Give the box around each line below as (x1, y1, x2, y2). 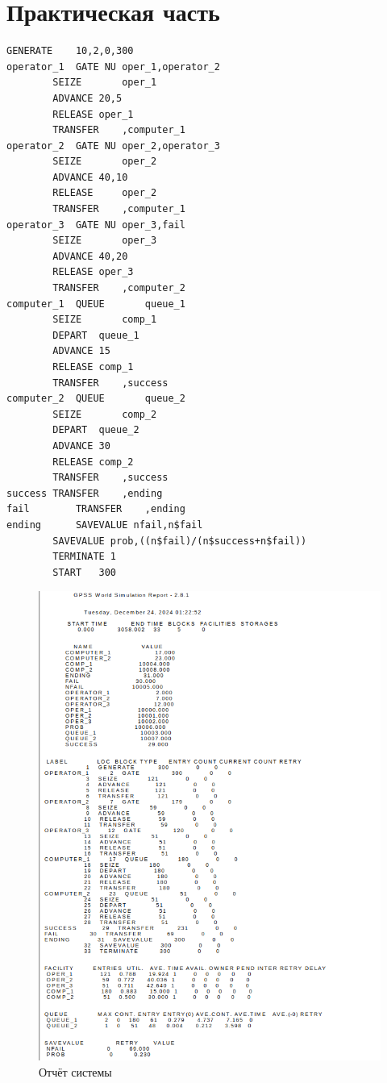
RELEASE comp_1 (52, 361, 134, 373)
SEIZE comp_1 (52, 314, 157, 326)
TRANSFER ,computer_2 (52, 282, 185, 294)
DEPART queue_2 (52, 424, 139, 436)
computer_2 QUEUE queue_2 (6, 393, 185, 405)
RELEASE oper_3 (52, 266, 134, 278)
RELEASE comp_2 (52, 456, 134, 468)
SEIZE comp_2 (52, 408, 157, 420)
